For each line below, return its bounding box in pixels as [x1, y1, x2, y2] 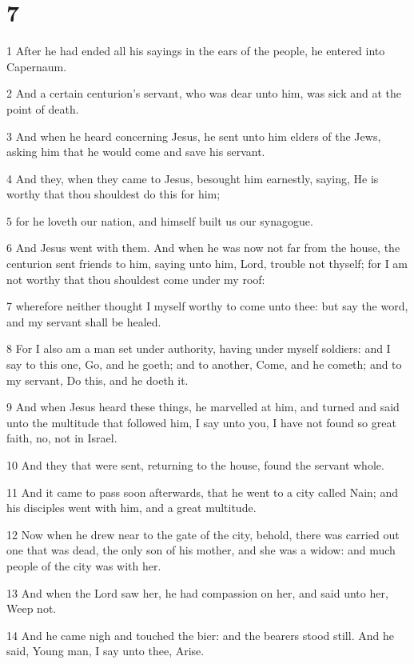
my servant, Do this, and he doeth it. [6, 371, 189, 388]
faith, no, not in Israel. [6, 430, 117, 446]
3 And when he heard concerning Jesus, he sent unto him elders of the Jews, [6, 127, 381, 144]
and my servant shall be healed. [6, 313, 161, 330]
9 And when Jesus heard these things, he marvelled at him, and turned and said [6, 398, 400, 415]
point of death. [6, 100, 79, 117]
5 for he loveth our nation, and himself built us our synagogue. [6, 212, 313, 229]
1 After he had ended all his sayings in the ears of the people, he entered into [6, 42, 385, 59]
